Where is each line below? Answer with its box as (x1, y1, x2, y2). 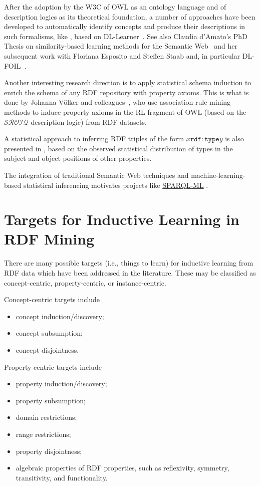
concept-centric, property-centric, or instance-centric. (4, 277, 166, 288)
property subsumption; (16, 395, 86, 405)
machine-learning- (191, 169, 245, 180)
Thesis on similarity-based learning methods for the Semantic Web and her (4, 41, 238, 51)
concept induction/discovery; (16, 311, 104, 321)
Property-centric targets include (4, 361, 102, 372)
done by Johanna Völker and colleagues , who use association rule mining (4, 97, 231, 107)
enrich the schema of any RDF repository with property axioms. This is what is (4, 87, 249, 97)
